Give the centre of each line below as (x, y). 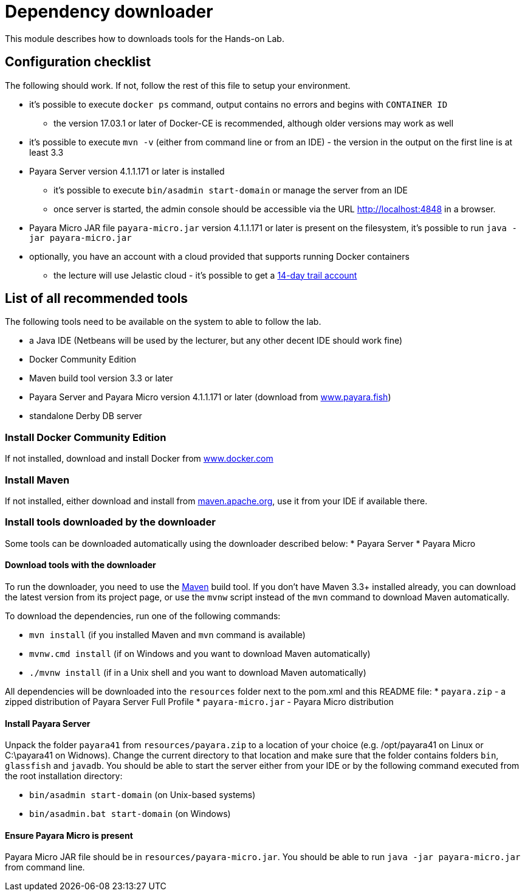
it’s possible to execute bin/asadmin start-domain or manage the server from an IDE (231, 190)
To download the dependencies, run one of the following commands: (143, 616)
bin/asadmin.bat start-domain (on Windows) (130, 814)
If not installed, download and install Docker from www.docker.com (139, 459)
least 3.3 (46, 152)
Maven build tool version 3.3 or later (101, 378)
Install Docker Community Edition (86, 437)
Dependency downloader (109, 12)
